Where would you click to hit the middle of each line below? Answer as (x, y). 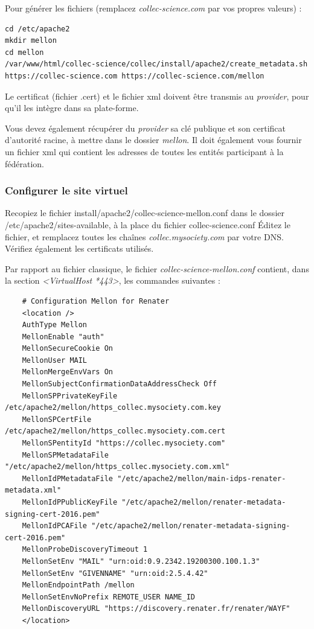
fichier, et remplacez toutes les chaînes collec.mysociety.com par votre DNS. (144, 236)
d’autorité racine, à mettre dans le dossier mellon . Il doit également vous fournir (153, 140)
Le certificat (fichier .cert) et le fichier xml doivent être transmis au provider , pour (157, 96)
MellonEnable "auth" (63, 337)
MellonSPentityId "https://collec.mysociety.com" (124, 443)
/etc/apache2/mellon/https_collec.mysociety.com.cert (115, 431)
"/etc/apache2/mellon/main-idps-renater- (202, 478)
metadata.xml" (33, 490)
